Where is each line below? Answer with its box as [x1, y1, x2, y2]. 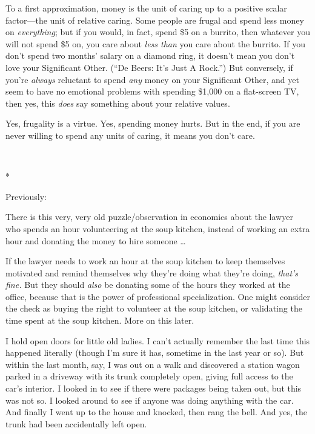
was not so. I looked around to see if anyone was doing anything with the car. [5, 393, 294, 406]
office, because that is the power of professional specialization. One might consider [5, 290, 310, 302]
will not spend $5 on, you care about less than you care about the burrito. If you [5, 37, 305, 50]
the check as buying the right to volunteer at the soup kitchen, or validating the [5, 302, 302, 315]
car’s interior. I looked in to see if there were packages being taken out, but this [5, 382, 302, 395]
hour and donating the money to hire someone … [5, 234, 186, 247]
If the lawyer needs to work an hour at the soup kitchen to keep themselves [5, 255, 285, 267]
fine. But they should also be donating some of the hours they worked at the [5, 278, 290, 291]
